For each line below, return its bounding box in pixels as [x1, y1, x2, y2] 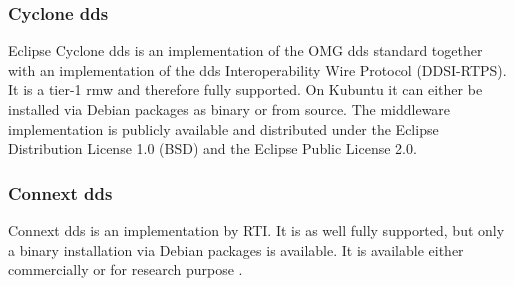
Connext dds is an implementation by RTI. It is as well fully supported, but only [8, 220, 505, 240]
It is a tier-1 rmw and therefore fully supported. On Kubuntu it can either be [8, 79, 483, 100]
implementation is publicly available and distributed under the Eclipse [8, 118, 439, 139]
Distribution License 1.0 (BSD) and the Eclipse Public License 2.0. [8, 138, 417, 159]
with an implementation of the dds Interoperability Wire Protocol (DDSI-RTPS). [8, 59, 507, 80]
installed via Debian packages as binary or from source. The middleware [8, 99, 451, 119]
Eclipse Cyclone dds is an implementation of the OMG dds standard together [8, 40, 483, 61]
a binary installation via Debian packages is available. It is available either [8, 239, 464, 260]
